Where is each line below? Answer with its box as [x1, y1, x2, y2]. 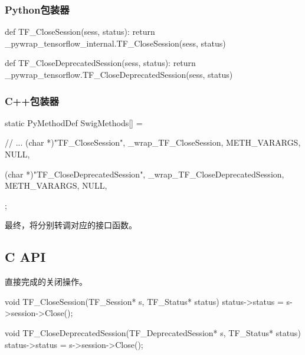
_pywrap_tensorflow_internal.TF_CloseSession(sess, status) [5, 37, 226, 49]
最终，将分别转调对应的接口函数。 [5, 219, 137, 231]
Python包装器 [5, 2, 70, 17]
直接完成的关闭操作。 [5, 275, 87, 288]
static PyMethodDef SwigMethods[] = [5, 116, 143, 129]
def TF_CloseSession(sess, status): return [5, 25, 155, 38]
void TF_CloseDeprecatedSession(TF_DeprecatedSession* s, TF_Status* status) [5, 326, 301, 338]
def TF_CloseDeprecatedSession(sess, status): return [5, 57, 196, 69]
